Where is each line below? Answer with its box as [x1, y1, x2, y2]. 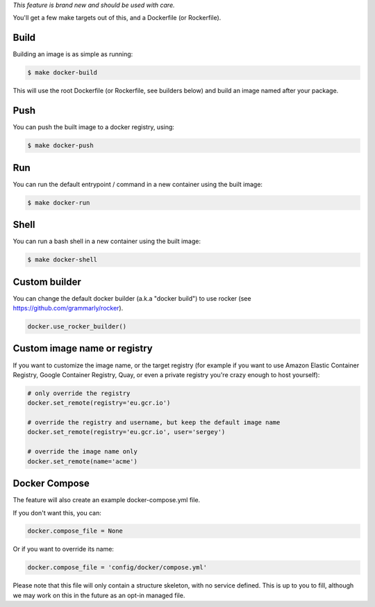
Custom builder [12, 276, 81, 288]
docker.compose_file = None [27, 527, 123, 535]
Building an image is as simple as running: [12, 50, 133, 58]
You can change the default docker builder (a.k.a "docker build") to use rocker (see [12, 294, 251, 302]
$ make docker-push [27, 142, 94, 149]
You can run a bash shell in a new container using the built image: [12, 237, 201, 246]
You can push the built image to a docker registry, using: [12, 123, 175, 131]
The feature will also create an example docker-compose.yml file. [12, 496, 201, 504]
